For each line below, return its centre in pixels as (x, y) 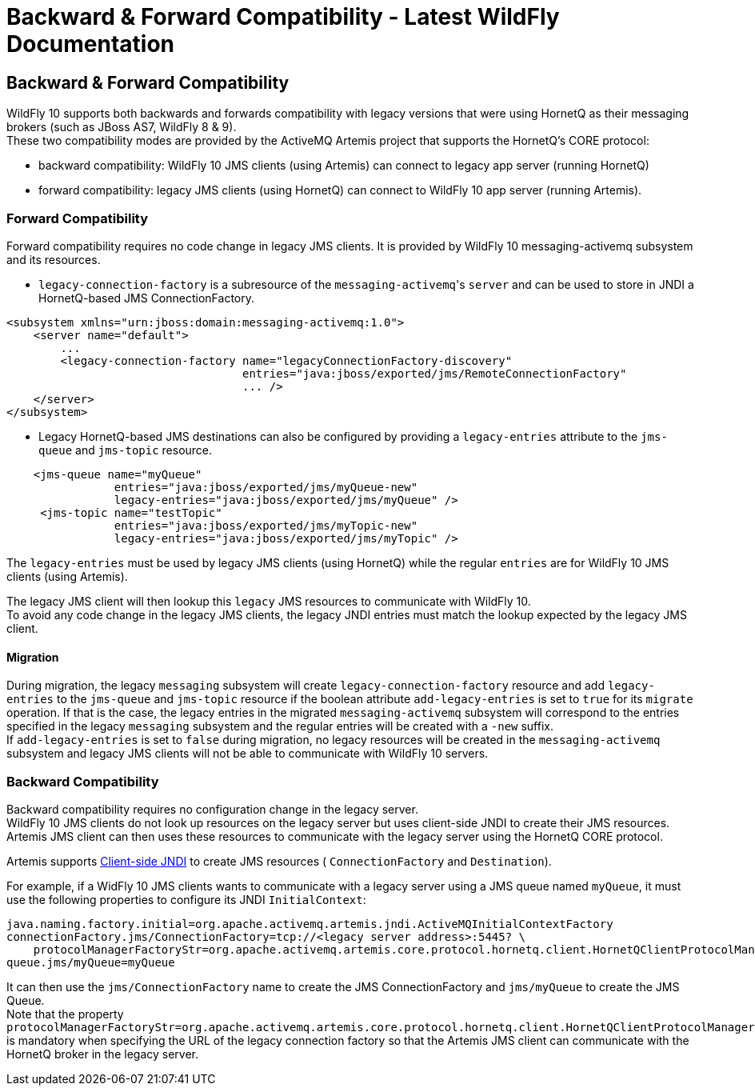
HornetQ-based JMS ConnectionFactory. (146, 298)
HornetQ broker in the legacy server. (103, 1054)
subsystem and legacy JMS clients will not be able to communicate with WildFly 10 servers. (248, 754)
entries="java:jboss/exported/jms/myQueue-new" (266, 487)
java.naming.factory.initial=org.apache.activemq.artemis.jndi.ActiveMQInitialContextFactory (310, 924)
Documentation (91, 44)
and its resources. (54, 259)
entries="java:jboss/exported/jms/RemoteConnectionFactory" (435, 373)
